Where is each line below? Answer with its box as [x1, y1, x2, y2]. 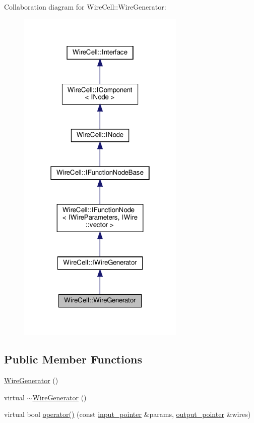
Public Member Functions [4, 351, 142, 367]
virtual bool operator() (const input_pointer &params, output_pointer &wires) [4, 409, 251, 419]
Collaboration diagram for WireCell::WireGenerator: [4, 2, 166, 12]
